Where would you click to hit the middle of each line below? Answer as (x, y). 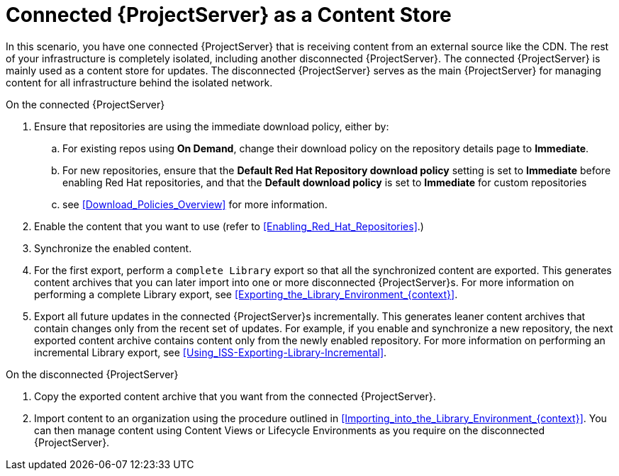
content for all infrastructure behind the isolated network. (139, 82)
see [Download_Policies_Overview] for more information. (195, 204)
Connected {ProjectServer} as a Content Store (229, 15)
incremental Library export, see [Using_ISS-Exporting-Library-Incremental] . (211, 352)
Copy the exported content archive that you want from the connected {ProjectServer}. (235, 396)
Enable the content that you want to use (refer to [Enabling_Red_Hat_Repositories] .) (229, 226)
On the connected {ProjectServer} (85, 104)
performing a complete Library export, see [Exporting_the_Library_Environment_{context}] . (246, 294)
